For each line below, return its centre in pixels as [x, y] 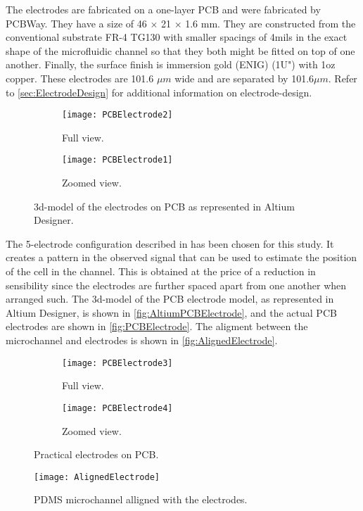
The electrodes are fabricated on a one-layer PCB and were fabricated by [163, 9]
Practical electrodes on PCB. [96, 454]
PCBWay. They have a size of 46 [76, 23]
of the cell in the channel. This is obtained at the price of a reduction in [161, 271]
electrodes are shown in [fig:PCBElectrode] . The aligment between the [157, 326]
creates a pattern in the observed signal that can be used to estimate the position [181, 257]
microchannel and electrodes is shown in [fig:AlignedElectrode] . [142, 340]
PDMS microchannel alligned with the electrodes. [141, 499]
